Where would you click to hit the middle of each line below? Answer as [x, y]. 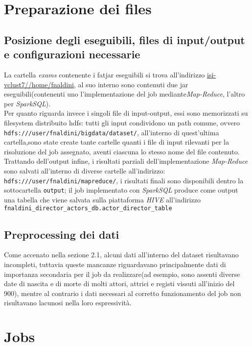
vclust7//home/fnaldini [39, 84]
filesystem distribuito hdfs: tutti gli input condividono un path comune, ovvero [122, 122]
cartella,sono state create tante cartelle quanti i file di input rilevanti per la [117, 142]
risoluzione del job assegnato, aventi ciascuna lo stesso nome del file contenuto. [122, 151]
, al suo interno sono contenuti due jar [131, 84]
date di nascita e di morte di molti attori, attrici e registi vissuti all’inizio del [119, 284]
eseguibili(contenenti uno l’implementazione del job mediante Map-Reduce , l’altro [125, 94]
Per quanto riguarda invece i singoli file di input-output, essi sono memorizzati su [126, 113]
